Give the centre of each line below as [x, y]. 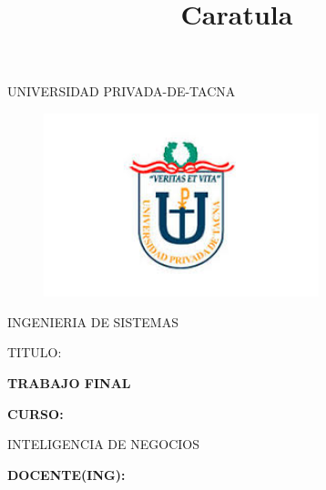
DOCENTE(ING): [66, 474]
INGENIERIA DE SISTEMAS [93, 321]
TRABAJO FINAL [69, 382]
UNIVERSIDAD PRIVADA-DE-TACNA [122, 91]
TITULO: [35, 352]
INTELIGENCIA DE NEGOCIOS [103, 444]
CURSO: [36, 413]
